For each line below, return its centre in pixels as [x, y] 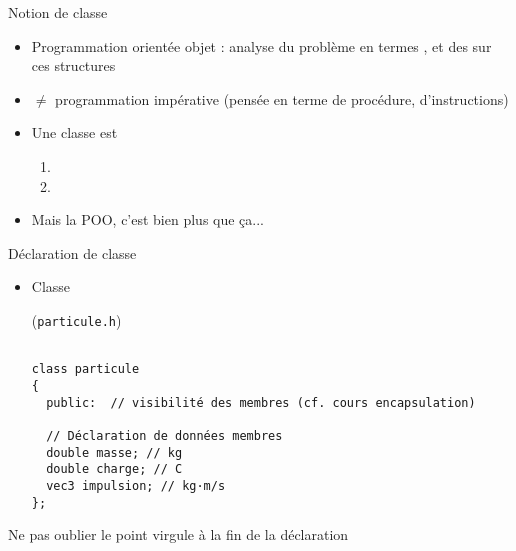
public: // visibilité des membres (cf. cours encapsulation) [261, 402]
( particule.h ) [76, 319]
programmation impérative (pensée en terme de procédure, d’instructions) [282, 98]
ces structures [73, 65]
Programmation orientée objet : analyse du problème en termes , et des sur [261, 45]
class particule [85, 369]
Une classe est [74, 132]
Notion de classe [58, 12]
